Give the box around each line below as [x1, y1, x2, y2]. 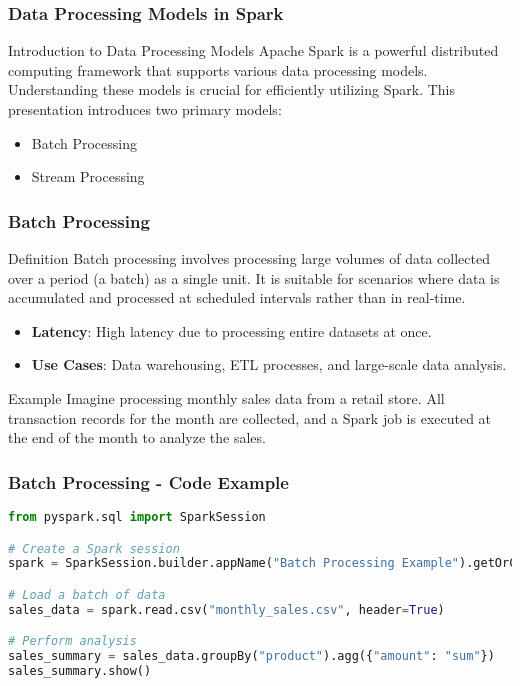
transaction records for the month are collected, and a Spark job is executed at [8, 407, 492, 428]
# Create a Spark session [8, 541, 180, 556]
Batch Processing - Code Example [8, 469, 289, 494]
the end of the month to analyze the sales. [8, 427, 266, 448]
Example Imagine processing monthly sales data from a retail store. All [8, 387, 445, 408]
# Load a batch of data [8, 587, 166, 602]
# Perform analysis [8, 634, 137, 649]
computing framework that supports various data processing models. [8, 59, 428, 80]
